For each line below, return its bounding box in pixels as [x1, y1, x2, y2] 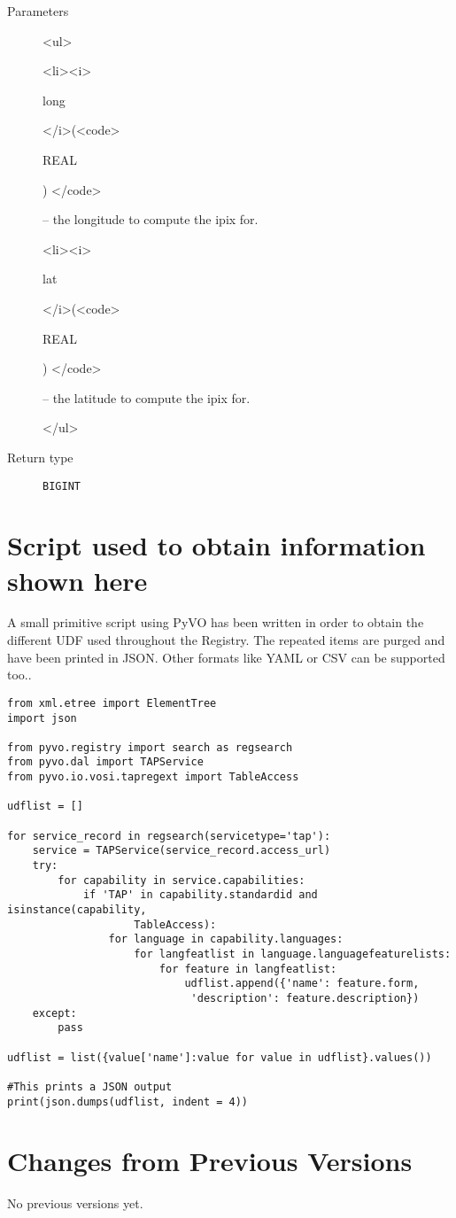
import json [7, 711, 77, 725]
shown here [7, 562, 148, 598]
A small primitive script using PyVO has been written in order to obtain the [7, 613, 424, 632]
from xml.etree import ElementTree [7, 696, 217, 710]
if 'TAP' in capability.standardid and [82, 888, 318, 902]
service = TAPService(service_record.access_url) [32, 844, 331, 857]
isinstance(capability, [7, 904, 147, 917]
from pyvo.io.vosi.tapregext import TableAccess [7, 771, 299, 784]
